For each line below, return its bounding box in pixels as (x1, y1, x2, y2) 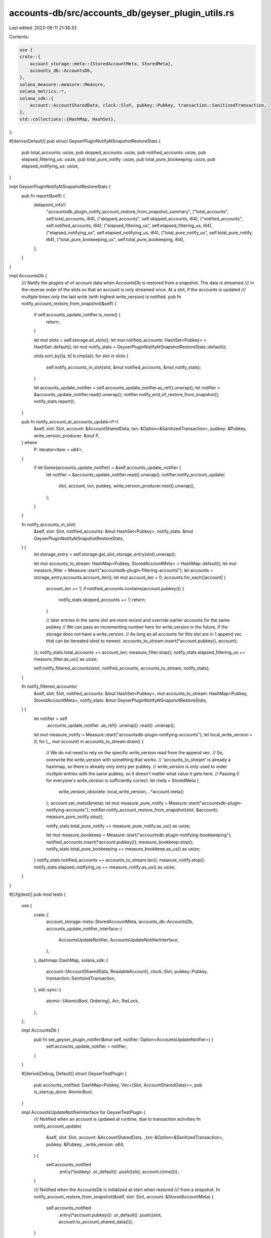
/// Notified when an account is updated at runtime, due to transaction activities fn (34, 1116, 201, 1122)
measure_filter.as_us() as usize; (34, 656, 98, 662)
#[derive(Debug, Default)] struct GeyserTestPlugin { (21, 1071, 127, 1077)
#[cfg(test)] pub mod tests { (9, 891, 66, 897)
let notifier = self (34, 716, 68, 722)
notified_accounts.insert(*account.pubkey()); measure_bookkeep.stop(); (46, 839, 194, 845)
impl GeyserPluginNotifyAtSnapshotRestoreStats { (9, 184, 111, 190)
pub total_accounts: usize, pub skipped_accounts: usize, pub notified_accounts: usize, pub (21, 149, 206, 155)
